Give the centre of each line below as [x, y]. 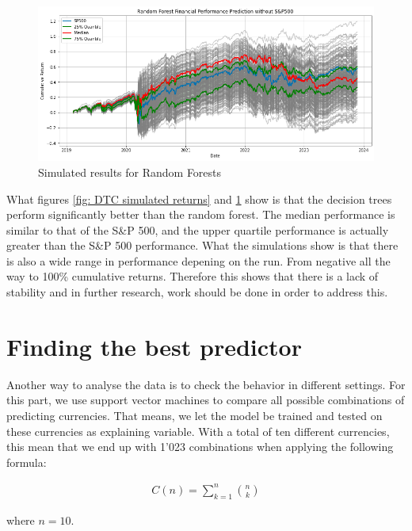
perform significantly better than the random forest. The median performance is [201, 214]
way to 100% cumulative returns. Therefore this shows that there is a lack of [193, 276]
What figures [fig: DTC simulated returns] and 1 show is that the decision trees [199, 199]
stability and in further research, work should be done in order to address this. [197, 292]
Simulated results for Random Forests [130, 172]
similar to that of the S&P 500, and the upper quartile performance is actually [198, 229]
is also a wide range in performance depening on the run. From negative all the [198, 260]
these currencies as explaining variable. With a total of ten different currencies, [198, 431]
